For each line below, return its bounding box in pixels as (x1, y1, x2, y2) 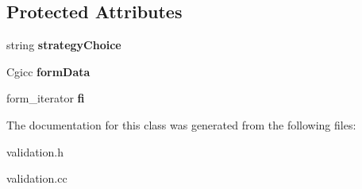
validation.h (6, 143, 64, 160)
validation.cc (6, 170, 67, 187)
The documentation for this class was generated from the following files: (6, 116, 356, 133)
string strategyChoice (6, 37, 121, 53)
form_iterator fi (6, 90, 85, 106)
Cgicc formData (6, 63, 90, 79)
